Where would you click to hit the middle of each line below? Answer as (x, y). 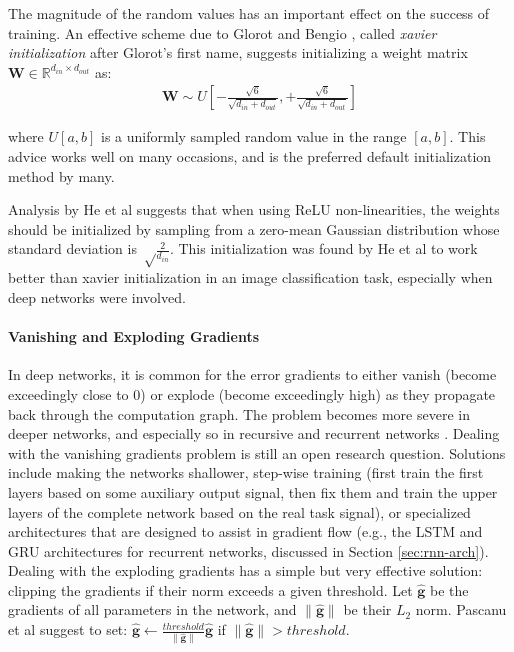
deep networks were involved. (97, 296)
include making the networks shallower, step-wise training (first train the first (246, 472)
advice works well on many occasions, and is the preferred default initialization (250, 156)
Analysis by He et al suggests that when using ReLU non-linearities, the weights (254, 209)
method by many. (61, 175)
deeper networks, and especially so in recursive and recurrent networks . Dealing (254, 433)
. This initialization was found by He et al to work (323, 248)
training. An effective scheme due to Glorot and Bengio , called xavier (222, 32)
